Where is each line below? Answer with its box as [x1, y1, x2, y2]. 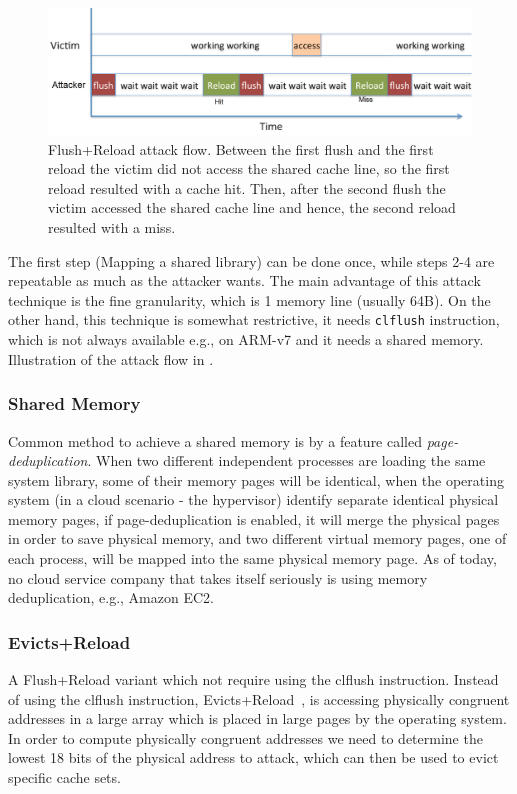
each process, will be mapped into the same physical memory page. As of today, [8, 548, 497, 569]
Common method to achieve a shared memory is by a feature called [8, 430, 422, 451]
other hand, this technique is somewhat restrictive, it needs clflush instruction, [8, 309, 500, 330]
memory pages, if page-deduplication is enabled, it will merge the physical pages [8, 508, 500, 529]
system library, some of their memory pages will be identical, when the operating [8, 469, 504, 490]
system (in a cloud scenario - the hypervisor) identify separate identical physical [8, 489, 499, 510]
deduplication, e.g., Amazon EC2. [8, 587, 214, 608]
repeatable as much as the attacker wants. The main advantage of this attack [8, 270, 481, 291]
